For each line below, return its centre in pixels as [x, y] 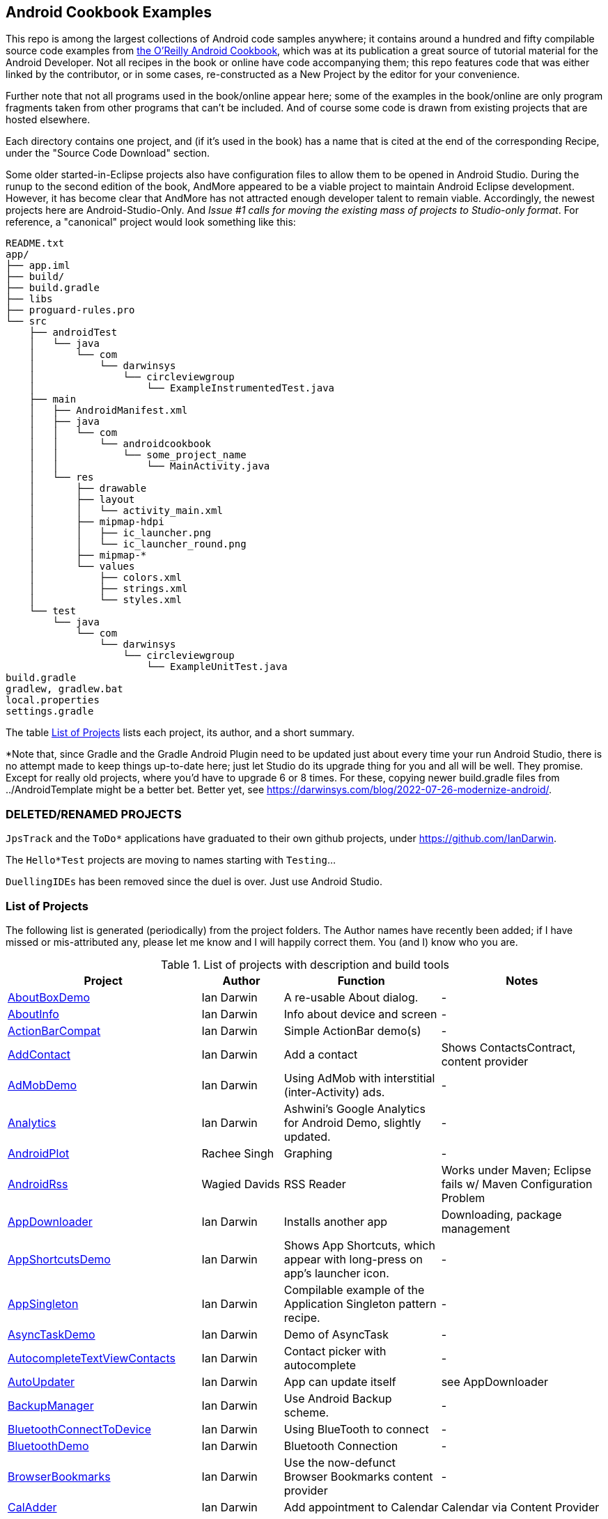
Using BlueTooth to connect [356, 1429]
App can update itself [340, 1381]
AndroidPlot [39, 1153]
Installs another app [336, 1221]
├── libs [29, 299]
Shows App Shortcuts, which [359, 1245]
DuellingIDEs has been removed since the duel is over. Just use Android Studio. [194, 882]
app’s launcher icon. [336, 1273]
